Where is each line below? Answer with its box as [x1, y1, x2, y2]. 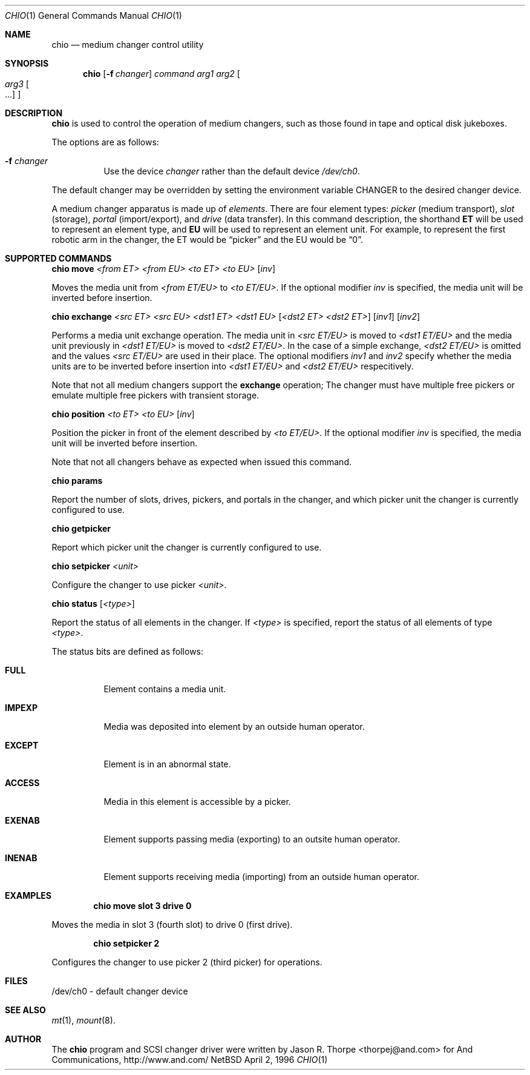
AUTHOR [5, 1034, 42, 1044]
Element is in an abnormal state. [103, 759, 231, 769]
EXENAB [5, 815, 40, 825]
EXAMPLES [5, 890, 51, 901]
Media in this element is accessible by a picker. [103, 796, 291, 807]
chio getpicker [51, 523, 111, 534]
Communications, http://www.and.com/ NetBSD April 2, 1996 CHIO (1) [51, 1054, 328, 1065]
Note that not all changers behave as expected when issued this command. [51, 457, 352, 467]
